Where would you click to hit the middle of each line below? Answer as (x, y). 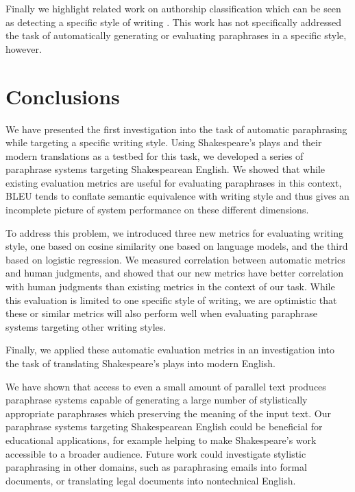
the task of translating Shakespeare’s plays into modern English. (140, 363)
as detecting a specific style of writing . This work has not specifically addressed (173, 22)
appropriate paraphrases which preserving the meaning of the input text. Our (169, 413)
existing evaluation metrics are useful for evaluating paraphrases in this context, (174, 182)
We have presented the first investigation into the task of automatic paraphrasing (176, 129)
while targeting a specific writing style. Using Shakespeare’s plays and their (164, 142)
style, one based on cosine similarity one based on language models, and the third (177, 246)
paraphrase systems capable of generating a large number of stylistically (157, 400)
